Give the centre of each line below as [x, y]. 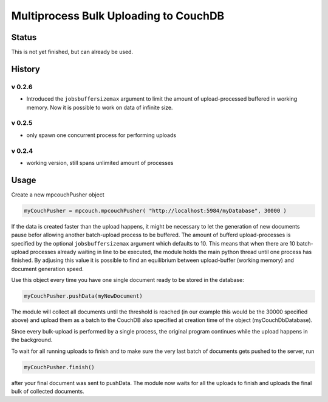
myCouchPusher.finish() [60, 367]
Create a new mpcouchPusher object [58, 195]
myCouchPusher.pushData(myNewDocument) [83, 296]
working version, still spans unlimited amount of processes [100, 162]
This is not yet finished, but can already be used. [72, 52]
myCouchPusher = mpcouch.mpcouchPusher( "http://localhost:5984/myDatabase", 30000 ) [155, 210]
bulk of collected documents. [48, 391]
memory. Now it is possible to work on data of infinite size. [100, 107]
